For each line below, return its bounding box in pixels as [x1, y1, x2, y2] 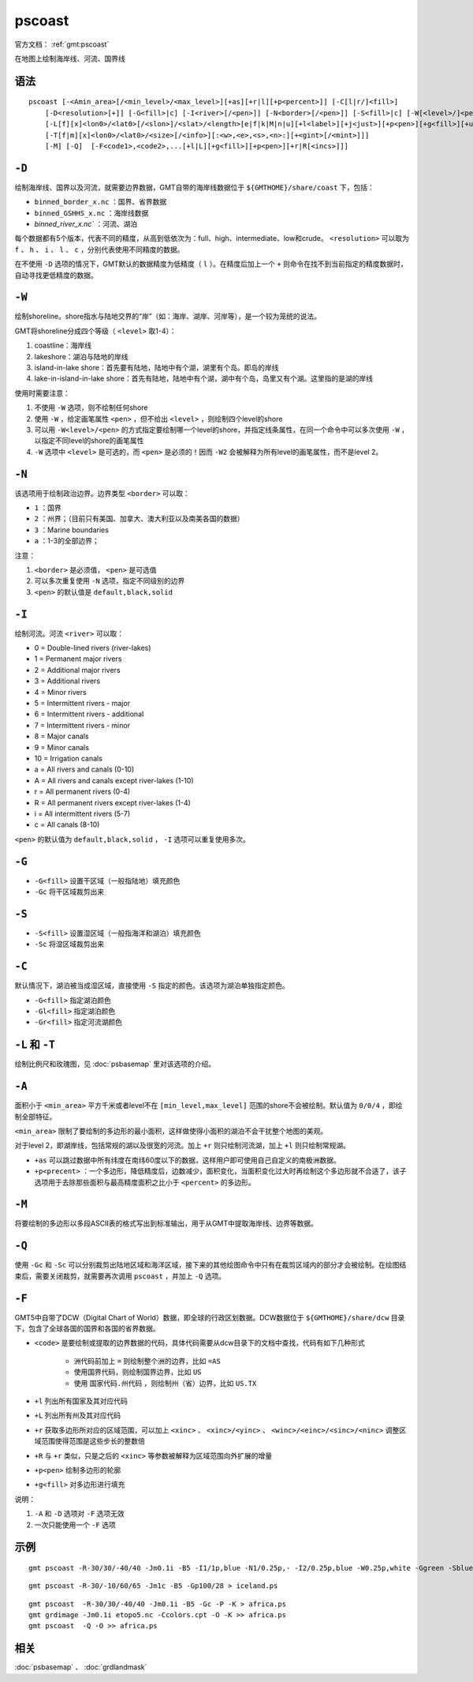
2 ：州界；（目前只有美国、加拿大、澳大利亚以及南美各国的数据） [34, 514, 244, 524]
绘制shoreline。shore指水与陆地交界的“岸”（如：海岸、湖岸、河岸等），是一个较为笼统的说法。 [14, 312, 322, 321]
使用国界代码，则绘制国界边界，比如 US [73, 1367, 202, 1377]
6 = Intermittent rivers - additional [34, 709, 144, 719]
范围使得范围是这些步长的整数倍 [40, 1436, 145, 1446]
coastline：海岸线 [34, 340, 92, 351]
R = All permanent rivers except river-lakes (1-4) [34, 798, 191, 807]
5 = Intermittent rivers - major [34, 699, 130, 708]
